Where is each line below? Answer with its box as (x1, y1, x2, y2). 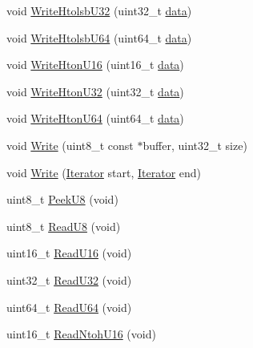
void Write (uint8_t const (6, 136, 134, 153)
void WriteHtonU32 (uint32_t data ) (6, 83, 184, 99)
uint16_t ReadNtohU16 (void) (6, 326, 156, 342)
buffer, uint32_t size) (143, 136, 247, 153)
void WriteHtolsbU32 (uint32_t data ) (6, 2, 192, 18)
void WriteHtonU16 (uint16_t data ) (6, 56, 184, 73)
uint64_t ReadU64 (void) (6, 298, 132, 315)
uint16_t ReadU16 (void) (6, 245, 132, 261)
